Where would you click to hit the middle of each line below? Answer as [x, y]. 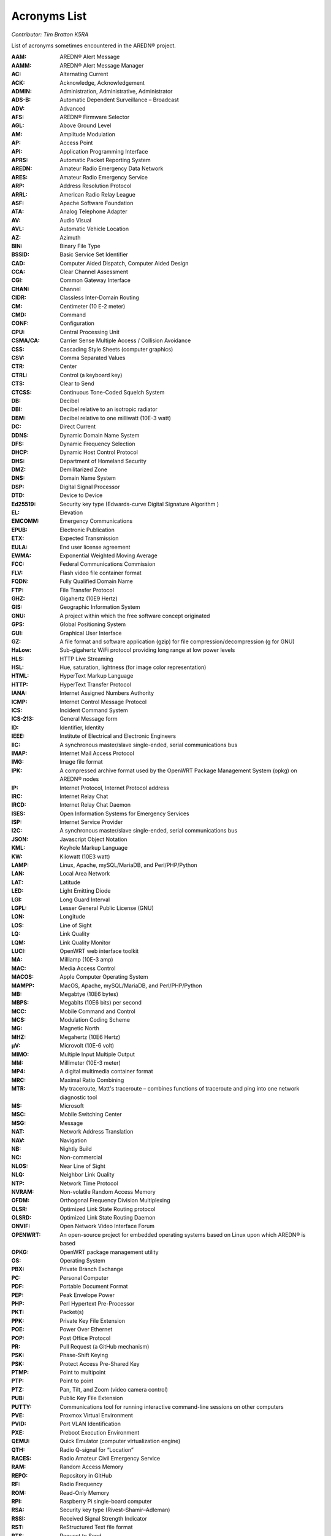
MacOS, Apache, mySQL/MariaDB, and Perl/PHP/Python [131, 985]
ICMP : [19, 702]
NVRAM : [23, 1191]
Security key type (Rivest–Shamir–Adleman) [115, 1510]
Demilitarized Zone [83, 469]
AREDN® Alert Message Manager [102, 65]
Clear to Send [77, 383]
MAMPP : [23, 985]
